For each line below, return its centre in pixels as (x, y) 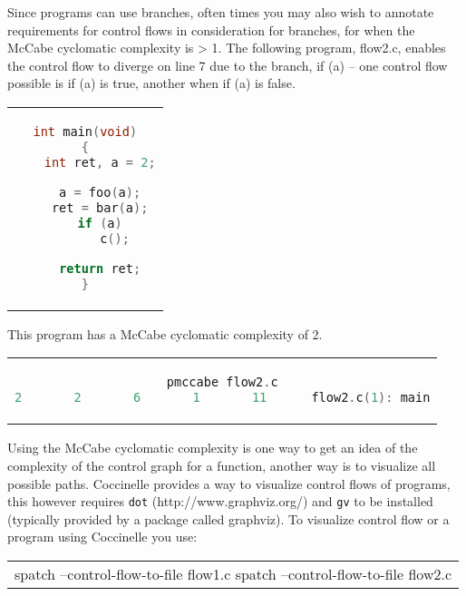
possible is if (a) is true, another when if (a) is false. (151, 83)
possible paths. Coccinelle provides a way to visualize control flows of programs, (229, 483)
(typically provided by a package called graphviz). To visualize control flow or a (228, 518)
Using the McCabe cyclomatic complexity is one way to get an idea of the (213, 448)
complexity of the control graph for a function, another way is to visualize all (222, 465)
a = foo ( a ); (100, 192)
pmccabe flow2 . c (222, 382)
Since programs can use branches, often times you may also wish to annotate (221, 12)
